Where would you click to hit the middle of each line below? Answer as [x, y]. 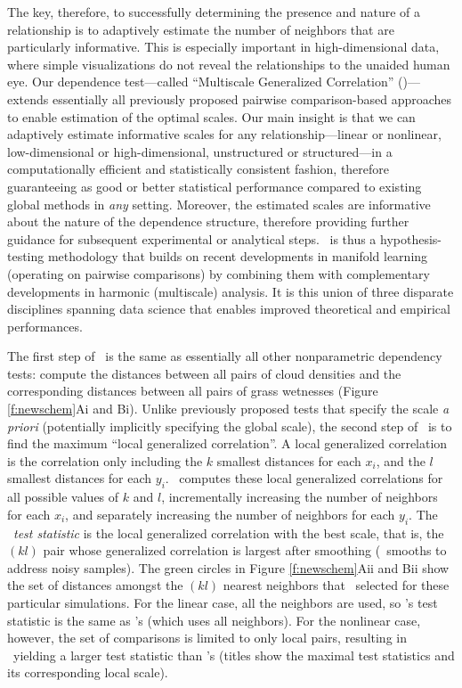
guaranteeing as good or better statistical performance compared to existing [215, 186]
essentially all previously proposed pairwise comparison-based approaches [252, 98]
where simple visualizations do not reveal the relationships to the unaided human [229, 64]
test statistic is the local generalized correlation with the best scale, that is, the [229, 532]
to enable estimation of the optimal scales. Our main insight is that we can [211, 116]
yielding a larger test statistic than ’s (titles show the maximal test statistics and [234, 655]
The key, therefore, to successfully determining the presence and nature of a [214, 12]
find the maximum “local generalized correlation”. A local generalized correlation [227, 443]
